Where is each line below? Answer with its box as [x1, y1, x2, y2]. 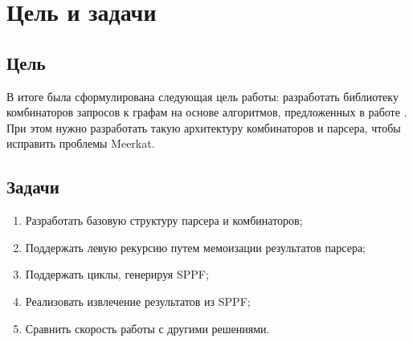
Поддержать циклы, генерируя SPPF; [25, 266, 209, 283]
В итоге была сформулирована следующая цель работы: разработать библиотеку [6, 88, 399, 104]
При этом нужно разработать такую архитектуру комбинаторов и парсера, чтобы [6, 119, 401, 136]
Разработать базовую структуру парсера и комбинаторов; [25, 212, 303, 229]
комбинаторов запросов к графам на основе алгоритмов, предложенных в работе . [6, 104, 407, 120]
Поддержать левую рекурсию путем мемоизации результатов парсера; [25, 238, 366, 255]
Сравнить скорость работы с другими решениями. [25, 320, 270, 336]
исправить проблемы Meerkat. [6, 135, 155, 152]
